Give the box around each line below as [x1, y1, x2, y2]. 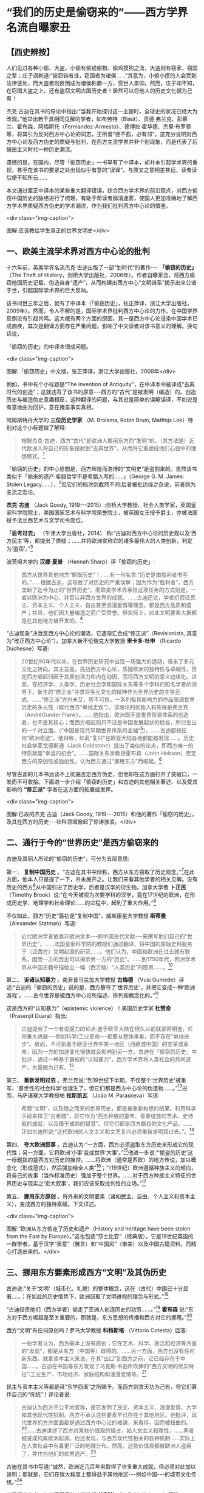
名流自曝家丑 [6, 21, 71, 35]
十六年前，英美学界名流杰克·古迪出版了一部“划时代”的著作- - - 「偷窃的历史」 [6, 263, 197, 271]
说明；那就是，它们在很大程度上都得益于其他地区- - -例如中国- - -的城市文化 [6, 1470, 191, 1478]
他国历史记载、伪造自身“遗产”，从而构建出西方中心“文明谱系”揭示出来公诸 [11, 278, 197, 286]
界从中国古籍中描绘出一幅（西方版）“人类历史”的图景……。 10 [21, 962, 173, 970]
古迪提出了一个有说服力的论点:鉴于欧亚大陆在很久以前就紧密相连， [21, 1025, 188, 1032]
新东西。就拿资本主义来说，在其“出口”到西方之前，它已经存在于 [21, 1355, 181, 1362]
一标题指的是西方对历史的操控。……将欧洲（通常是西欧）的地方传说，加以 [6, 1156, 191, 1163]
